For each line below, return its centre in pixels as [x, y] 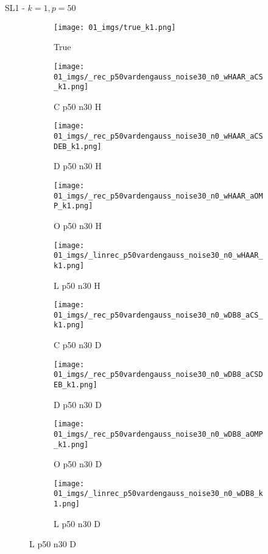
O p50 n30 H [78, 225]
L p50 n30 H [77, 285]
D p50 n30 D [78, 404]
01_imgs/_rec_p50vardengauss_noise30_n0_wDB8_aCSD [158, 375]
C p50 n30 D [78, 345]
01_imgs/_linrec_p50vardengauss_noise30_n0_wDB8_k [158, 494]
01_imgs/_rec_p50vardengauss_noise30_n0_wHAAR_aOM [158, 196]
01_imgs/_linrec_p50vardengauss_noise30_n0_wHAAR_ [158, 256]
